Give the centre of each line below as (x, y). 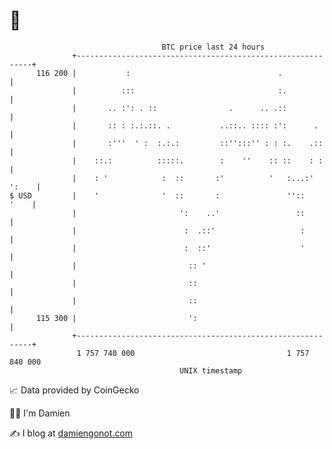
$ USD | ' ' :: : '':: (157, 195)
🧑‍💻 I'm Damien (40, 413)
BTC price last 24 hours (213, 47)
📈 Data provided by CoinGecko (74, 390)
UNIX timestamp (211, 370)
